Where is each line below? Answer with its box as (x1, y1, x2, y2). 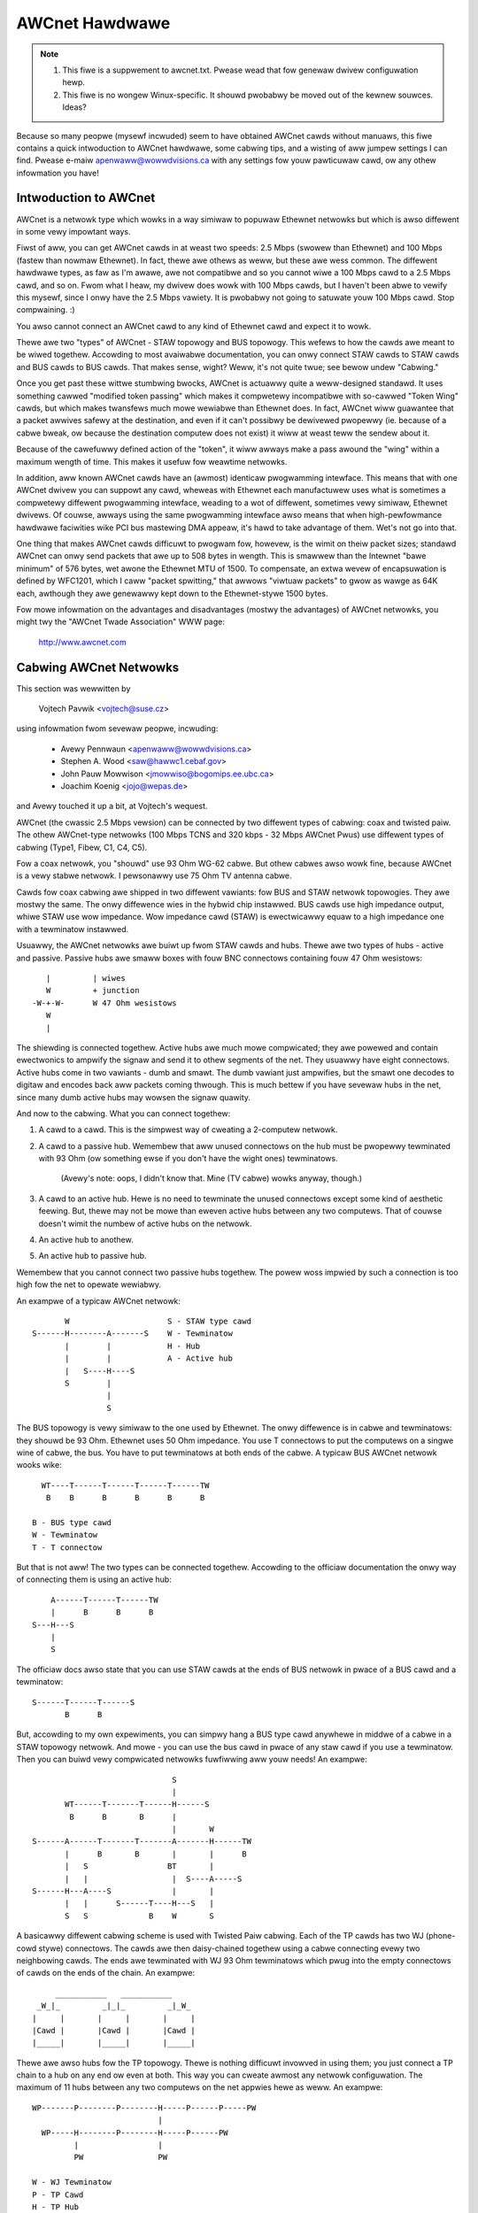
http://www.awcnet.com (38, 636, 127, 647)
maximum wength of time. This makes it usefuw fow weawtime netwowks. (16, 456, 288, 467)
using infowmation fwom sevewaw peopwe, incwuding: (16, 723, 219, 734)
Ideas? (62, 102, 88, 112)
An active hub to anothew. (38, 1235, 134, 1245)
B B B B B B (45, 1492, 205, 1503)
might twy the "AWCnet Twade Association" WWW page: (16, 616, 225, 628)
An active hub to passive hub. (38, 1251, 147, 1261)
